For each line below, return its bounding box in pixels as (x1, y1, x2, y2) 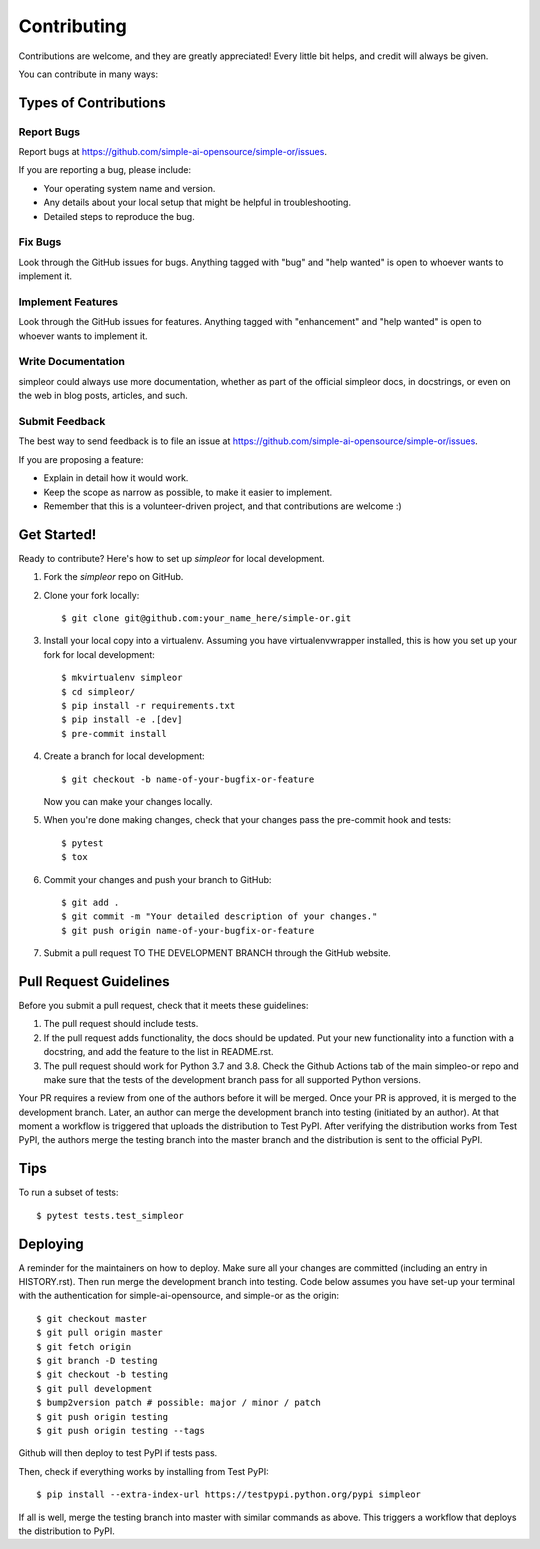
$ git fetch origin (36, 1341, 132, 1352)
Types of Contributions (18, 94, 166, 111)
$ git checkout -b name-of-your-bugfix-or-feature (61, 773, 315, 785)
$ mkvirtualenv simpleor (61, 672, 183, 684)
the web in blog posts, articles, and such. (18, 390, 189, 402)
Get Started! (18, 526, 97, 543)
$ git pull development (36, 1383, 153, 1394)
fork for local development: (43, 648, 155, 660)
